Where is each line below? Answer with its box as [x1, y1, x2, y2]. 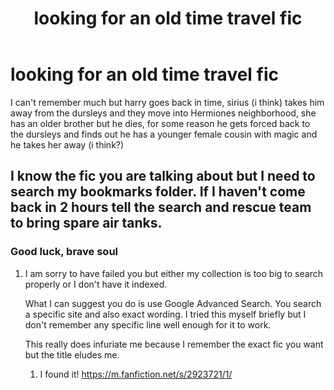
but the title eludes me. [24, 348, 120, 361]
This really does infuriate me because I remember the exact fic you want [24, 338, 324, 350]
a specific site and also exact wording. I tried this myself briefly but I [24, 308, 307, 320]
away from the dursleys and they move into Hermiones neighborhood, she [10, 107, 317, 119]
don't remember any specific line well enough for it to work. [24, 318, 272, 331]
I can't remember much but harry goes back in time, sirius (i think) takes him [10, 96, 325, 108]
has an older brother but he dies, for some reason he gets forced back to [10, 117, 311, 129]
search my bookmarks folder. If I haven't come [10, 183, 306, 201]
